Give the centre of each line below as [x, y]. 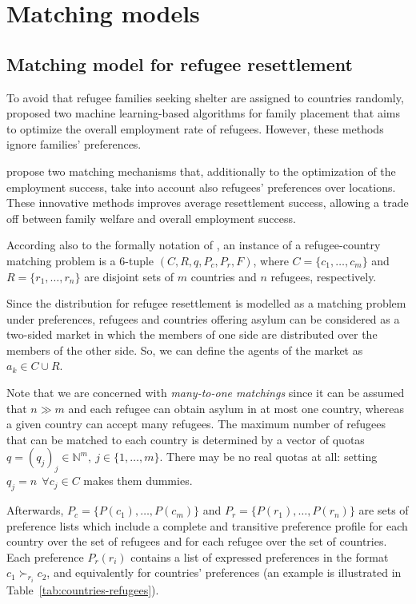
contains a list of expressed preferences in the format [260, 556]
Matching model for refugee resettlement [180, 64]
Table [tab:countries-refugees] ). [83, 589]
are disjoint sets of [129, 276]
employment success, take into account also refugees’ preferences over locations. [201, 187]
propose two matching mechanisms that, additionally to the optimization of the [201, 171]
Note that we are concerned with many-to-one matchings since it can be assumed [206, 393]
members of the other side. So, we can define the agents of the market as [185, 350]
